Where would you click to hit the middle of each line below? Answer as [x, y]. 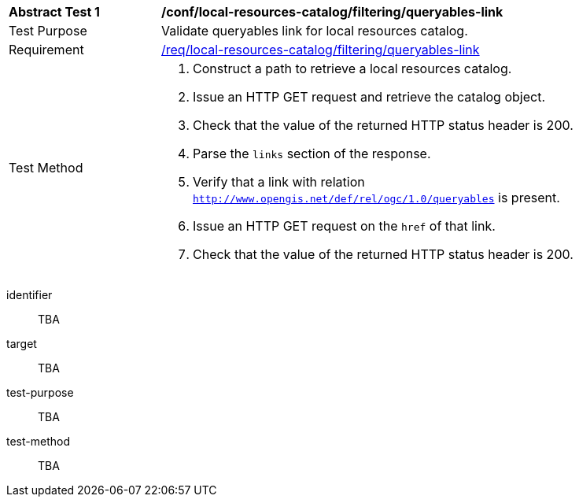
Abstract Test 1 [54, 12]
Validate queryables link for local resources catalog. [315, 31]
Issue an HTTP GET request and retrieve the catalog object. [369, 97]
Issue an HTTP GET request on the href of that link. [344, 226]
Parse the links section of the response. [312, 153]
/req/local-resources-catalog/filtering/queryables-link [321, 50]
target [22, 344]
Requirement [46, 50]
